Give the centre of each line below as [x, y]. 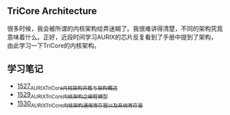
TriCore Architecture [52, 11]
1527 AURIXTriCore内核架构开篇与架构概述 [67, 86]
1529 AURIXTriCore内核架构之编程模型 [62, 96]
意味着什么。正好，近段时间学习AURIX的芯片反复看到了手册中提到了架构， [112, 37]
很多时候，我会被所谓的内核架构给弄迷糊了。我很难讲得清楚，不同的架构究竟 [115, 28]
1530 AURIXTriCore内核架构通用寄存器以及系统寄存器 [80, 104]
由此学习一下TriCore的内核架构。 [54, 45]
